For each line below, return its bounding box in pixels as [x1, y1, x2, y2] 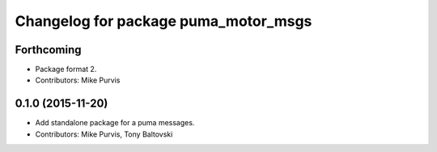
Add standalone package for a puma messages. [35, 118, 195, 128]
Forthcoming [15, 43, 82, 57]
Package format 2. [35, 65, 97, 74]
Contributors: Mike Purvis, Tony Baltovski [35, 129, 173, 139]
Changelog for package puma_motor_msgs [15, 12, 312, 30]
